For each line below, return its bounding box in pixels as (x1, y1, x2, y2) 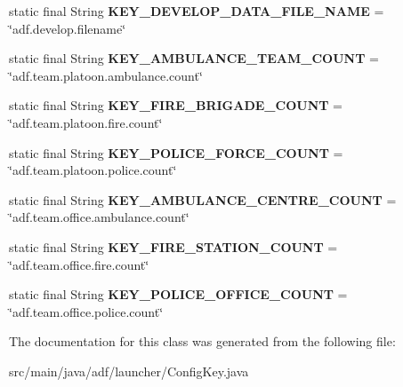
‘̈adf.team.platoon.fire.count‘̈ (9, 113, 163, 131)
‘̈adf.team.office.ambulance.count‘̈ (9, 208, 189, 226)
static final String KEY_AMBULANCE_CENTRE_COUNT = (9, 190, 397, 209)
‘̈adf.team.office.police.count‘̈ (9, 302, 164, 320)
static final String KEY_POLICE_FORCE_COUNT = (9, 143, 343, 162)
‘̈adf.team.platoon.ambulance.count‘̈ (9, 66, 203, 84)
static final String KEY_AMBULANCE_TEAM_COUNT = (9, 49, 379, 67)
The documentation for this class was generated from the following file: (9, 332, 396, 351)
